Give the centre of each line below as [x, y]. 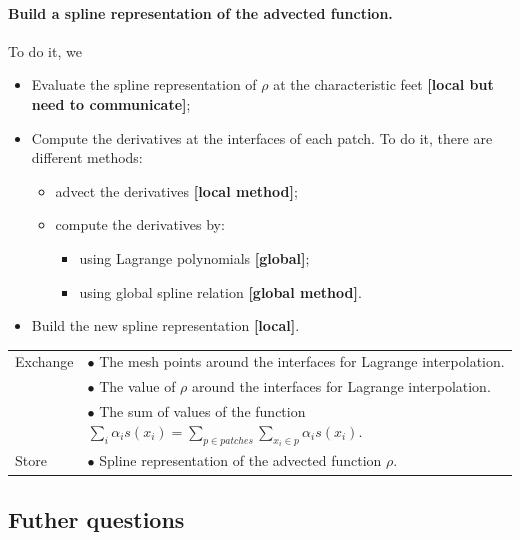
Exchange [44, 361]
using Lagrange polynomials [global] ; [194, 257]
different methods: [87, 157]
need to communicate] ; [111, 103]
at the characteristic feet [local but [383, 84]
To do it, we [45, 50]
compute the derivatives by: [140, 224]
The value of [137, 386]
